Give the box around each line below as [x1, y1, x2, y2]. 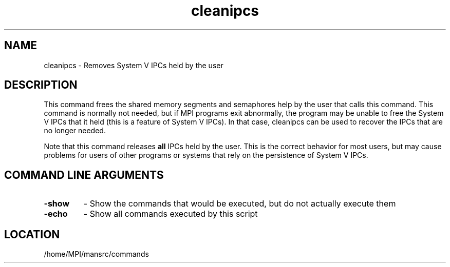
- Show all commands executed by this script [83, 209, 258, 219]
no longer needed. [44, 126, 106, 135]
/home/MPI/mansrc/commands [44, 250, 149, 259]
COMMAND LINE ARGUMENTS [4, 168, 164, 181]
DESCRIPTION [4, 78, 78, 92]
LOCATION [4, 228, 60, 241]
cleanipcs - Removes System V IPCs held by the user [44, 60, 223, 70]
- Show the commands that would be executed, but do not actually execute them [83, 198, 396, 209]
